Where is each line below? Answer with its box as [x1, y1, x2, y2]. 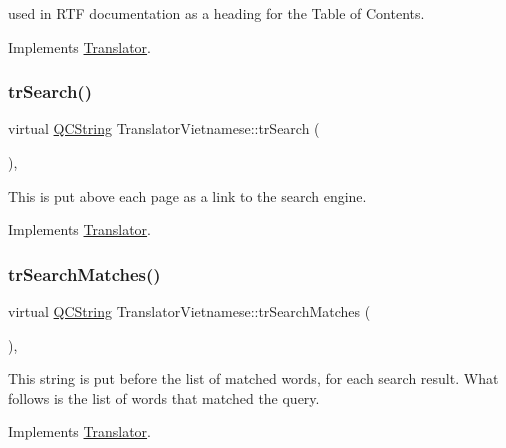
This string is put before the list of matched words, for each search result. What [8, 368, 499, 389]
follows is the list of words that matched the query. [8, 387, 320, 408]
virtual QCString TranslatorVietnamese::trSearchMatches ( [8, 301, 371, 321]
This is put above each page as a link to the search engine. [8, 185, 367, 206]
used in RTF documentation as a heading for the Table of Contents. [8, 3, 425, 23]
